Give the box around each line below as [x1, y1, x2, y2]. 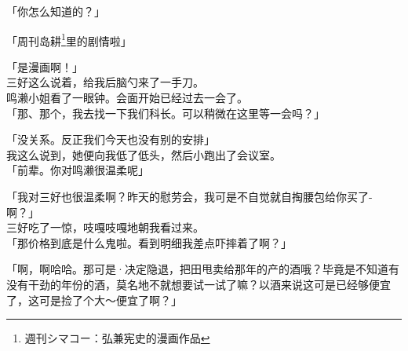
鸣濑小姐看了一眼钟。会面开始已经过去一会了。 [6, 90, 248, 106]
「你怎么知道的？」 [6, 3, 105, 19]
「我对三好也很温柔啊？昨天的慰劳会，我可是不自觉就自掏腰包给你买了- [6, 188, 373, 204]
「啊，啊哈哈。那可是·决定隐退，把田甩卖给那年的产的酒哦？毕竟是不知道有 [6, 261, 399, 277]
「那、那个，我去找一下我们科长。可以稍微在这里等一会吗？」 [6, 104, 325, 121]
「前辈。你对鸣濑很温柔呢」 [6, 162, 149, 178]
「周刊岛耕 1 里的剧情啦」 [6, 30, 132, 49]
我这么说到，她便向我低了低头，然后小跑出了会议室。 [6, 146, 281, 163]
